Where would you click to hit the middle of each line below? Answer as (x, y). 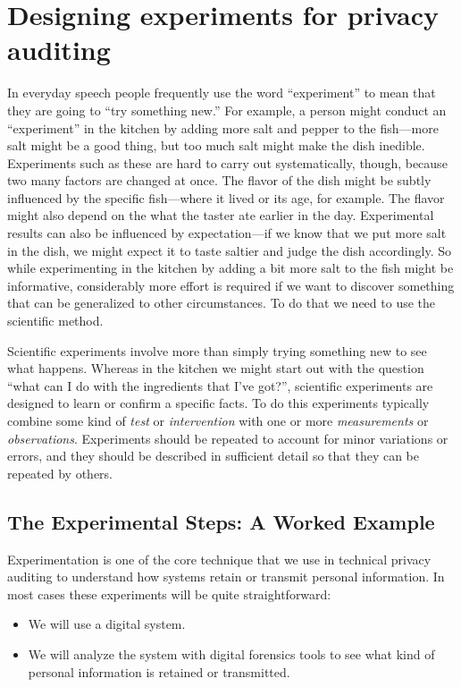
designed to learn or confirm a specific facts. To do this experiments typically (218, 403)
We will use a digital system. (107, 624)
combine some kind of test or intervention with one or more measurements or (218, 420)
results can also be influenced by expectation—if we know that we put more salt (227, 233)
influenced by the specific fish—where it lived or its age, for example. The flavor (226, 197)
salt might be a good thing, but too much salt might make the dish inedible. (216, 145)
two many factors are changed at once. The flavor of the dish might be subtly (219, 180)
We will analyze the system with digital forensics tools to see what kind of (231, 653)
